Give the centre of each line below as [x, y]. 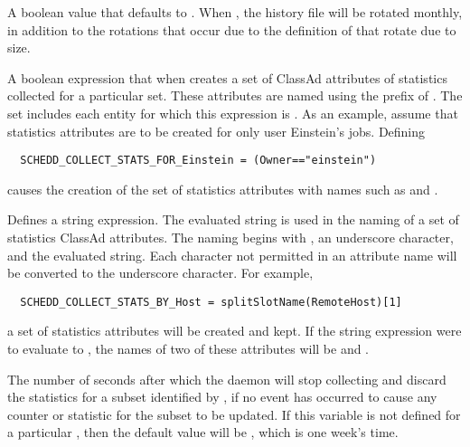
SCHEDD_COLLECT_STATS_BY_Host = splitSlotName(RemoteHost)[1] [211, 302]
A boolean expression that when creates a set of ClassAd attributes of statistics [227, 77]
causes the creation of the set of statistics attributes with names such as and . [223, 189]
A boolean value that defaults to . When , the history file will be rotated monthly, [235, 12]
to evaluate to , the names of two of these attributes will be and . [188, 349]
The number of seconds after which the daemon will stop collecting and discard [227, 379]
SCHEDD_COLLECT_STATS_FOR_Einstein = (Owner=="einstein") [198, 161]
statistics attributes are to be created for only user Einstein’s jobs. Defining [216, 131]
